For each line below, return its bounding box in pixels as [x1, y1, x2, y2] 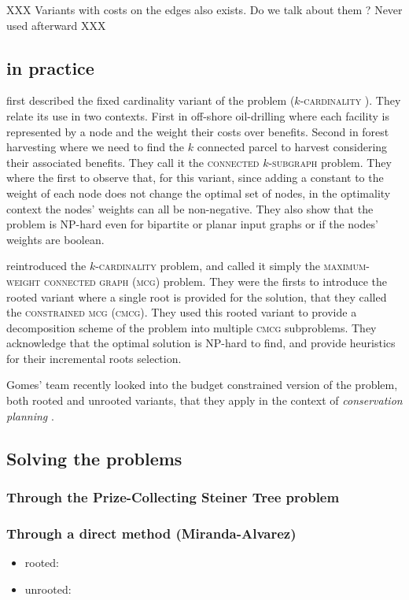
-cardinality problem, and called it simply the [95, 257, 320, 274]
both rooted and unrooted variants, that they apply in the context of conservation [6, 392, 403, 409]
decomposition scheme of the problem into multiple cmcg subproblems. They [6, 319, 377, 335]
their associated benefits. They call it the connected [6, 154, 260, 170]
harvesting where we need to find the [6, 139, 185, 155]
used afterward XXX [6, 17, 106, 33]
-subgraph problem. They [268, 154, 392, 170]
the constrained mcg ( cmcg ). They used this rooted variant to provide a [6, 304, 357, 320]
